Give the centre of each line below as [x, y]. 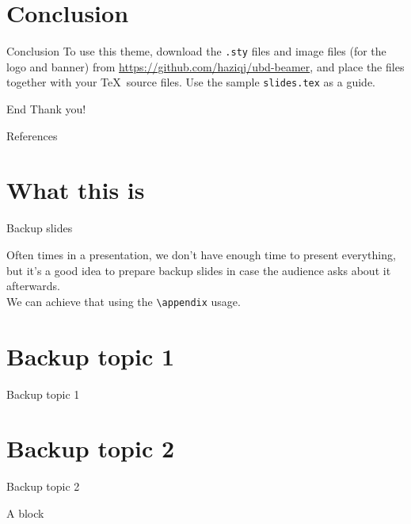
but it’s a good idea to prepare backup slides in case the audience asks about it [199, 270]
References [32, 135]
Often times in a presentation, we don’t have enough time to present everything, [201, 254]
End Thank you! [46, 109]
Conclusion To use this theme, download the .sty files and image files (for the [196, 51]
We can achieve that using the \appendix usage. [124, 301]
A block [25, 513]
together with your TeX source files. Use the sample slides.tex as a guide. [191, 82]
